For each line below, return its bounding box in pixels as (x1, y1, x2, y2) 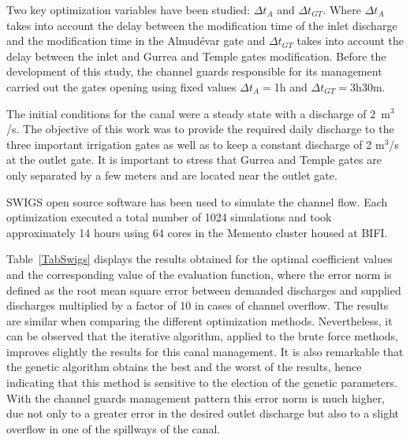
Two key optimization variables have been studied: (6, 2, 250, 17)
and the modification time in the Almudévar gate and (6, 32, 266, 49)
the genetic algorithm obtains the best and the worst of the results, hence (6, 358, 362, 375)
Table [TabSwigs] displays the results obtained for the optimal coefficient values (6, 251, 393, 267)
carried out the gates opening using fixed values (6, 78, 237, 95)
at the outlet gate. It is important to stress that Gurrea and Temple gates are (6, 151, 382, 168)
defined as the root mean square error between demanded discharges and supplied (6, 281, 401, 298)
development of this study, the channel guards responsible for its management (6, 63, 382, 80)
